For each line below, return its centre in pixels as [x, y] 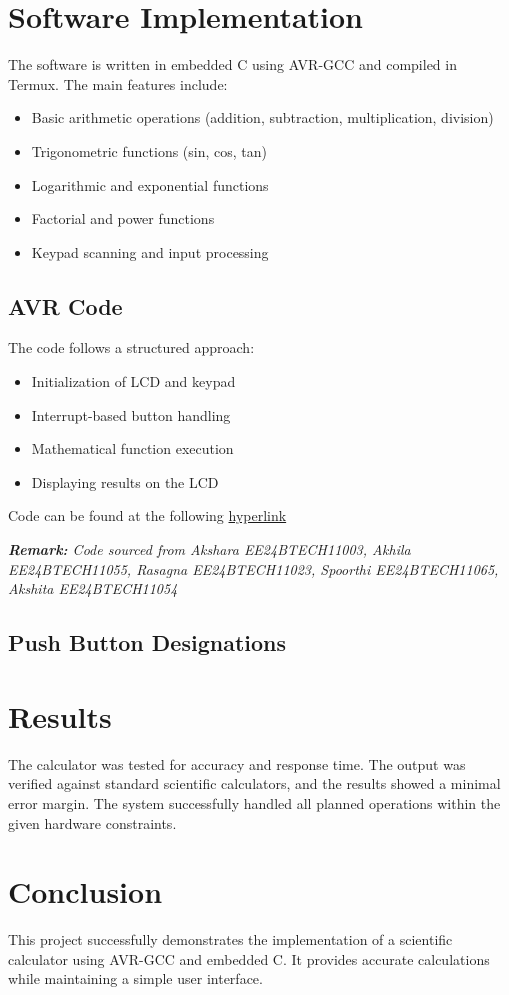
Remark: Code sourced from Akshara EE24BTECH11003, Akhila [209, 549]
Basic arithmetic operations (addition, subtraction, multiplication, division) [262, 117]
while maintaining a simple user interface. [135, 978]
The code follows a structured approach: [131, 347]
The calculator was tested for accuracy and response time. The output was [237, 763]
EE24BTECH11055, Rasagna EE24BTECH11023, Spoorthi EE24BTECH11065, [253, 568]
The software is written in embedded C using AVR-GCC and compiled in [232, 64]
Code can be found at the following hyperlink [147, 515]
